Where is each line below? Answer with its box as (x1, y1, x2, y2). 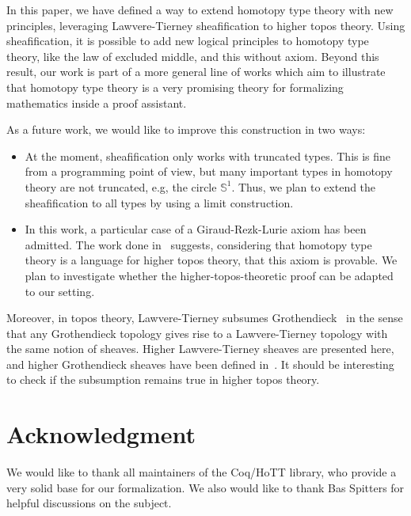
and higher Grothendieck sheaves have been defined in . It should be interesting (6, 355, 394, 372)
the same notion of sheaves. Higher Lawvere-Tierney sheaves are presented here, (6, 340, 394, 357)
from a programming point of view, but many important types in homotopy (25, 163, 393, 180)
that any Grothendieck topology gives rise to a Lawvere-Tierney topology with (6, 324, 388, 341)
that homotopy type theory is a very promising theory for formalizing (6, 78, 344, 95)
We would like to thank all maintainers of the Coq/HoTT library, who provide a (6, 464, 397, 480)
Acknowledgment (6, 418, 196, 450)
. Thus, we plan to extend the (231, 178, 376, 195)
